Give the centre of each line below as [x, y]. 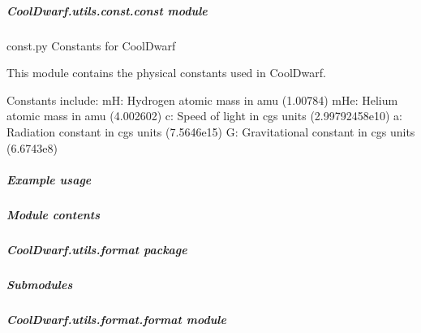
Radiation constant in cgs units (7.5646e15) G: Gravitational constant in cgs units [211, 131]
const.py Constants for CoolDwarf [91, 45]
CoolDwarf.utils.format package [97, 249]
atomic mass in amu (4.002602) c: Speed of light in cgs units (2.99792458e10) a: [204, 116]
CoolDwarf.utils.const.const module [107, 10]
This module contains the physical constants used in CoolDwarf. [166, 73]
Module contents [53, 214]
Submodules [40, 284]
